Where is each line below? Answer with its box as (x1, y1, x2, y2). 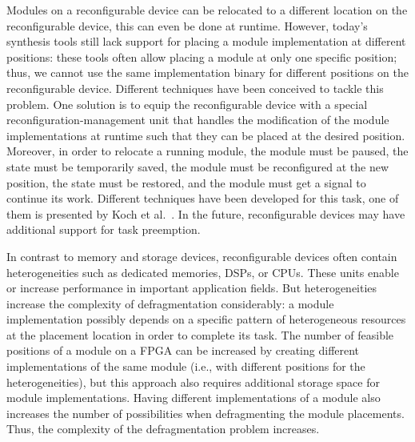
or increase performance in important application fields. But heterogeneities (6, 279, 377, 296)
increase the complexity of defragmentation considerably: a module (6, 295, 334, 311)
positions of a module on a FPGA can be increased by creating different (6, 342, 360, 359)
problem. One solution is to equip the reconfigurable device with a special (6, 95, 368, 112)
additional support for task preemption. (6, 221, 201, 238)
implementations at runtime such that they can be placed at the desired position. (6, 127, 405, 143)
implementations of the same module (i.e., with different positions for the (6, 358, 365, 375)
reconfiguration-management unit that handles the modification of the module (6, 111, 389, 128)
